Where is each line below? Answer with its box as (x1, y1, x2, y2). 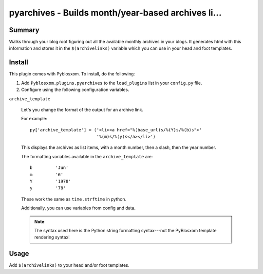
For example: (21, 116, 48, 122)
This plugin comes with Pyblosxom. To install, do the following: (9, 71, 135, 77)
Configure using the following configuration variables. (21, 87, 129, 92)
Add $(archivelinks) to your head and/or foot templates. (9, 262, 130, 268)
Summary (9, 26, 39, 34)
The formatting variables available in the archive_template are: (21, 153, 153, 159)
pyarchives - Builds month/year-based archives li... (9, 7, 222, 18)
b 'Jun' (30, 165, 69, 170)
